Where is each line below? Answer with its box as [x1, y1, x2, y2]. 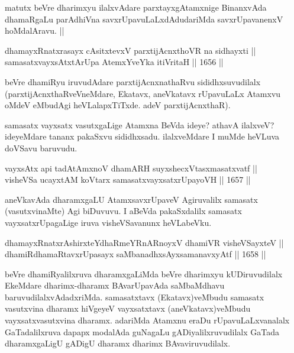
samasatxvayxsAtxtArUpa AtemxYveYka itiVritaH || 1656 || [5, 56, 224, 68]
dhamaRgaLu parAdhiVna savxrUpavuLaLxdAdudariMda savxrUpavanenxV [5, 12, 283, 25]
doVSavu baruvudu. [5, 141, 77, 154]
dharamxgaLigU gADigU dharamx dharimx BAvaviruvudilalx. [5, 337, 231, 349]
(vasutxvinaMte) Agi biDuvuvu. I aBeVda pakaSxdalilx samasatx [5, 205, 242, 217]
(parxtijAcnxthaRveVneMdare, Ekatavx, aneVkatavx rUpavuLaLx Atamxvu [5, 87, 281, 99]
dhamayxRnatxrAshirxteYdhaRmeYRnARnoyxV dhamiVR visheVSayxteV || [5, 236, 284, 248]
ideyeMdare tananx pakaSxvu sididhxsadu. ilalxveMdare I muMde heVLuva [5, 130, 280, 143]
